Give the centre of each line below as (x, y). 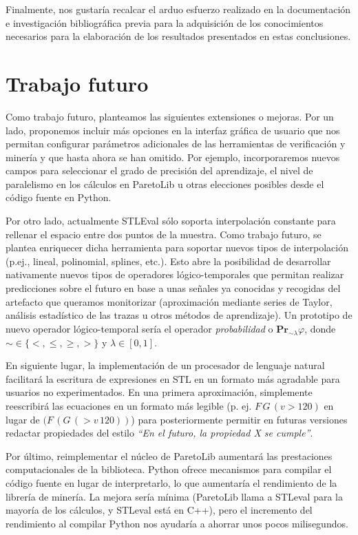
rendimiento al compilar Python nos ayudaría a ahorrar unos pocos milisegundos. (177, 523)
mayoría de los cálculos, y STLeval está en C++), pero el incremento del (159, 510)
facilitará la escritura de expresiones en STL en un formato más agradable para (173, 378)
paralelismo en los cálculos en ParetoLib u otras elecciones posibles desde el (165, 183)
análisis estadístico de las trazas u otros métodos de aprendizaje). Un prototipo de (179, 315)
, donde (320, 328)
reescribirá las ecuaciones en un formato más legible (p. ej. (129, 405)
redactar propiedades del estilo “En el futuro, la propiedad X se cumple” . (159, 433)
